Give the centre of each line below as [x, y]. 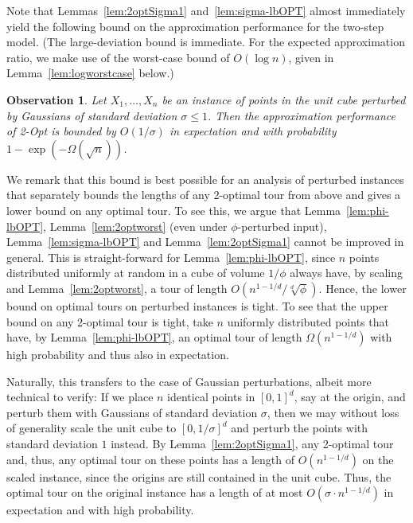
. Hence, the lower [362, 288]
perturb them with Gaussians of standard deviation [132, 412]
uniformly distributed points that [308, 321]
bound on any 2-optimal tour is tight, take [110, 321]
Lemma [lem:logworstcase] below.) [90, 73]
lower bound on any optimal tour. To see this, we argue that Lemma [174, 210]
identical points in [211, 397]
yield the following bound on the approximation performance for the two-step [195, 26]
